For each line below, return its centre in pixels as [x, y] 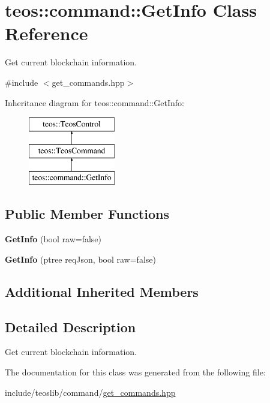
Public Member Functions [87, 214]
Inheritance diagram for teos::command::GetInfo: [94, 102]
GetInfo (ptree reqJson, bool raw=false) [80, 259]
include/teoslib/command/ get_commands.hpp [90, 392]
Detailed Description [70, 327]
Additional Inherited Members [102, 291]
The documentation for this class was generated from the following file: [135, 372]
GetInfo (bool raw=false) [53, 239]
